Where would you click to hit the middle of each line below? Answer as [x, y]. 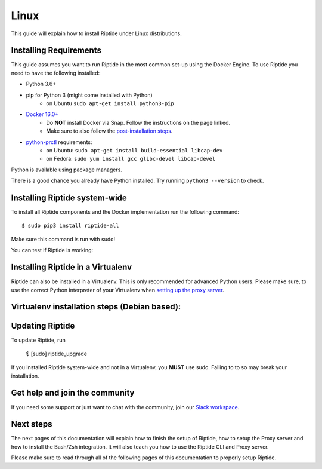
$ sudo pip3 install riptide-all [70, 226]
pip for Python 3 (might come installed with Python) [89, 95]
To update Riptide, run [38, 340]
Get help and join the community [73, 393]
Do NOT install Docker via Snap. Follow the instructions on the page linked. [138, 122]
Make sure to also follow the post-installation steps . [109, 131]
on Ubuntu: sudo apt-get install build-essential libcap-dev [134, 150]
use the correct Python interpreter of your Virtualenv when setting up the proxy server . [117, 290]
